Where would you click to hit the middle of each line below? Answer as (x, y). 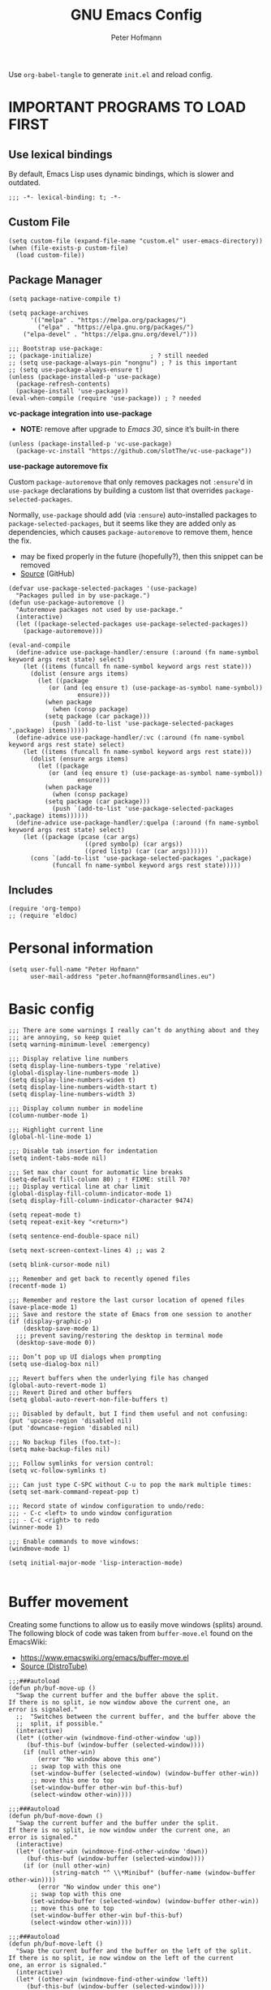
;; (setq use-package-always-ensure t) (76, 370)
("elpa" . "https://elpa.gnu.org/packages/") (116, 327)
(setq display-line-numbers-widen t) (72, 1080)
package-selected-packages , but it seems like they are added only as (123, 523)
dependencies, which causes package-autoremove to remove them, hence (131, 532)
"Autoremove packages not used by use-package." (99, 609)
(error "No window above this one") (99, 1760)
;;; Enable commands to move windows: (74, 1542)
